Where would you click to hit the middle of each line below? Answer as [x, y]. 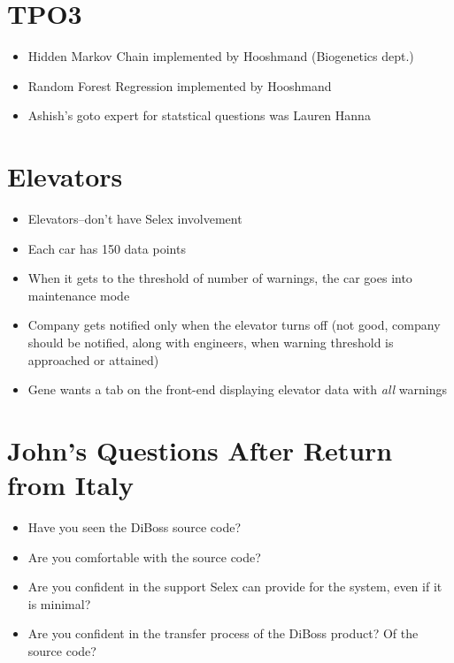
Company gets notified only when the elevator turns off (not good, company [234, 325]
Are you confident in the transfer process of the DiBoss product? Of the [223, 633]
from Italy [71, 485]
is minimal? [59, 603]
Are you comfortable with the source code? [144, 556]
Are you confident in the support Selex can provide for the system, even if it [235, 587]
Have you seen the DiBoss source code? [135, 527]
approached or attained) [93, 359]
